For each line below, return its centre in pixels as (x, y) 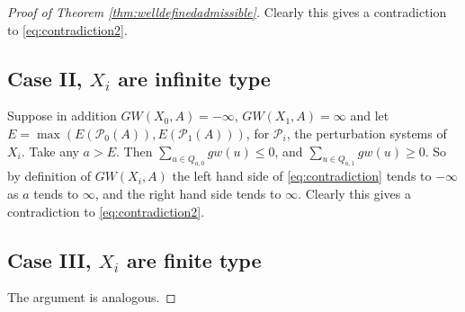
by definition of (49, 176)
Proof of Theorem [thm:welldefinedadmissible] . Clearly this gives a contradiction (227, 12)
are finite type (194, 259)
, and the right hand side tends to (188, 193)
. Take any (50, 151)
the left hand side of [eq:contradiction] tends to (302, 176)
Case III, (49, 259)
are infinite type (194, 78)
